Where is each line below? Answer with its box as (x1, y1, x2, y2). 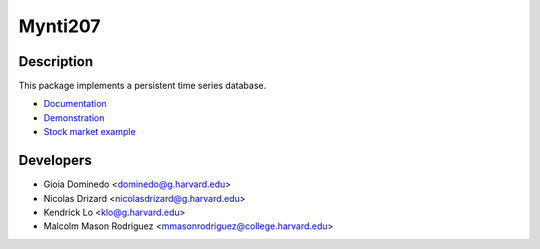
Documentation (43, 98, 107, 110)
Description (18, 53, 94, 70)
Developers (18, 152, 92, 169)
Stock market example (43, 126, 136, 138)
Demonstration (43, 111, 105, 124)
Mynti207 (18, 15, 101, 37)
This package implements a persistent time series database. (18, 80, 267, 92)
